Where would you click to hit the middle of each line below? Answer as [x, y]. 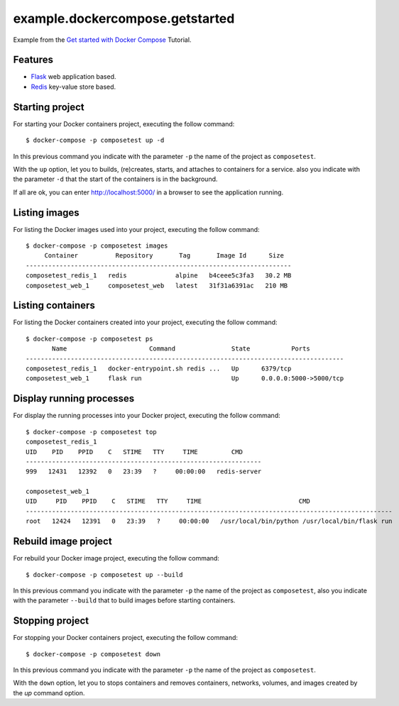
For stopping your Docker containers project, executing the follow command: [125, 638]
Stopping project [51, 621]
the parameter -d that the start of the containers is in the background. [115, 179]
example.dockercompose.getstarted [124, 18]
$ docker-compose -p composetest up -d [95, 140]
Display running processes [74, 398]
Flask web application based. [73, 77]
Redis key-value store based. [73, 87]
